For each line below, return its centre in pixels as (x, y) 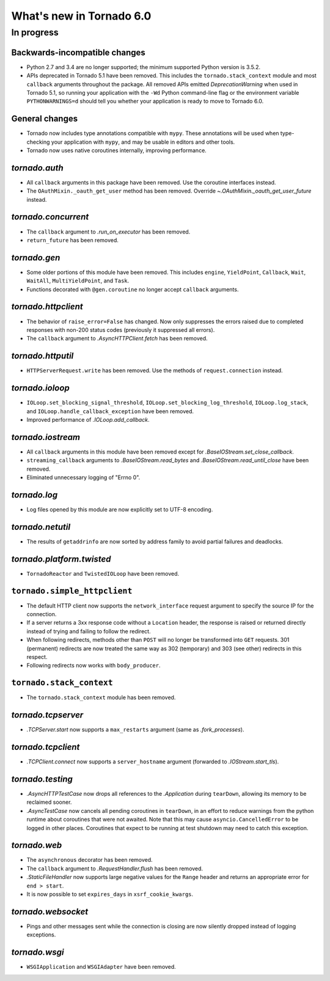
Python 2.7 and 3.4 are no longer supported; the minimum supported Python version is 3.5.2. (144, 67)
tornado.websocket (50, 912)
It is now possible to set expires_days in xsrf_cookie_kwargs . (110, 894)
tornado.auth (37, 168)
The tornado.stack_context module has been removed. (101, 697)
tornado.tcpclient (46, 747)
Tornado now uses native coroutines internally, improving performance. (117, 150)
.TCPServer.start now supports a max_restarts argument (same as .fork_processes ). (135, 730)
